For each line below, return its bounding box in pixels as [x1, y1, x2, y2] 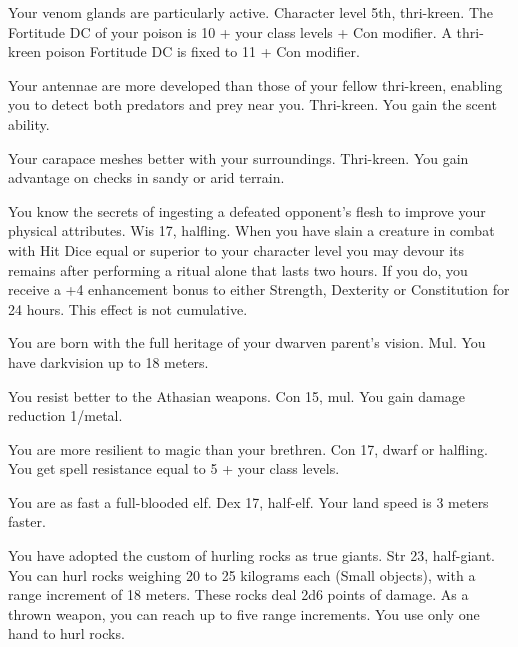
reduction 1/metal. [8, 405, 123, 426]
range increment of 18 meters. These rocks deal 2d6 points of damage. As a [8, 584, 469, 605]
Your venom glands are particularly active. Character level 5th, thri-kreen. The [8, 2, 493, 22]
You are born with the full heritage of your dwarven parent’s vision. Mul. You [8, 332, 486, 353]
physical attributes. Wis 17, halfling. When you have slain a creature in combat [8, 220, 495, 241]
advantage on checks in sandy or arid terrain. [8, 167, 285, 188]
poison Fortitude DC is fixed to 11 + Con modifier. [45, 41, 360, 62]
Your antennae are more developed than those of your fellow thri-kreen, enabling [8, 74, 503, 95]
